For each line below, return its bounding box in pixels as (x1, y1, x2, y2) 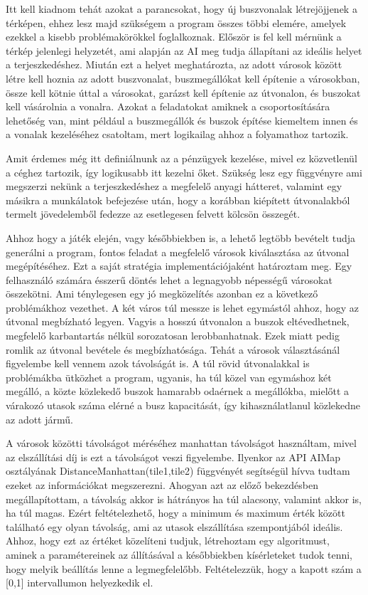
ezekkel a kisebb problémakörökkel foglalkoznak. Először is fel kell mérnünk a (6, 29, 342, 44)
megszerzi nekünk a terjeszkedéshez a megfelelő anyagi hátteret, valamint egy (6, 179, 342, 194)
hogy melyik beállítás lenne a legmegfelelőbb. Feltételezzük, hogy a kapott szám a (6, 561, 362, 576)
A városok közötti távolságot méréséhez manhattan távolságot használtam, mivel (6, 436, 357, 451)
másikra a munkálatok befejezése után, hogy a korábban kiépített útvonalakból (6, 192, 350, 207)
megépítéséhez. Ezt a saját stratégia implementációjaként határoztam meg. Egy (6, 258, 352, 273)
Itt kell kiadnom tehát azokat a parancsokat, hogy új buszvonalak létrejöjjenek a (6, 1, 357, 16)
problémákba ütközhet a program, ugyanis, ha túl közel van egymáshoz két (6, 369, 332, 384)
